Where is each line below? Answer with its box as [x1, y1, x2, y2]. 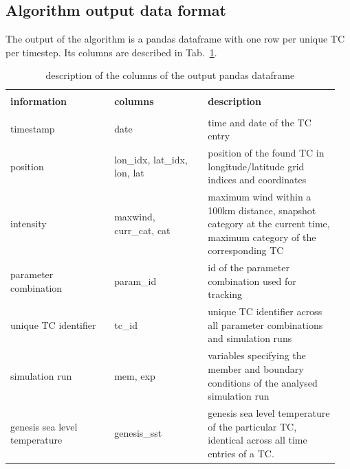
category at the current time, [208, 216, 330, 231]
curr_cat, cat [114, 223, 171, 238]
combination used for [208, 273, 296, 288]
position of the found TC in [208, 146, 325, 160]
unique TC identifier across [208, 304, 322, 319]
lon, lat [114, 165, 144, 180]
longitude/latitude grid [208, 159, 305, 173]
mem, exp [114, 368, 155, 382]
